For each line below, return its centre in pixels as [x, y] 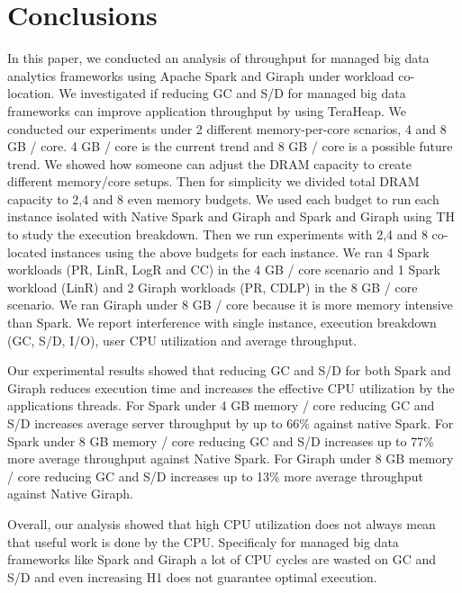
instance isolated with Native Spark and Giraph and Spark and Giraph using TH [231, 216]
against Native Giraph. [70, 494]
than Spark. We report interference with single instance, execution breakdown [222, 323]
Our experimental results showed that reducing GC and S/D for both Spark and [229, 370]
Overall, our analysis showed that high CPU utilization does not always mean [222, 523]
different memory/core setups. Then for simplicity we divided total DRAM [213, 181]
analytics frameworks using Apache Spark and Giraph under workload [201, 75]
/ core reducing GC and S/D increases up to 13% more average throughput [215, 476]
